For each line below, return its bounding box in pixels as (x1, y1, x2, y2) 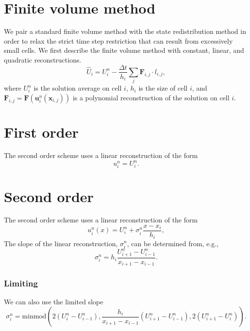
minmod (22, 313, 47, 320)
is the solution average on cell (33, 83, 122, 93)
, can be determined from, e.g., (127, 238, 219, 248)
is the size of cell (138, 83, 188, 93)
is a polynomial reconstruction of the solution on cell (72, 92, 230, 102)
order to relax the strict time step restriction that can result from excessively (4, 35, 233, 46)
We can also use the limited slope (4, 296, 103, 306)
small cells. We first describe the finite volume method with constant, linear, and (4, 45, 244, 55)
